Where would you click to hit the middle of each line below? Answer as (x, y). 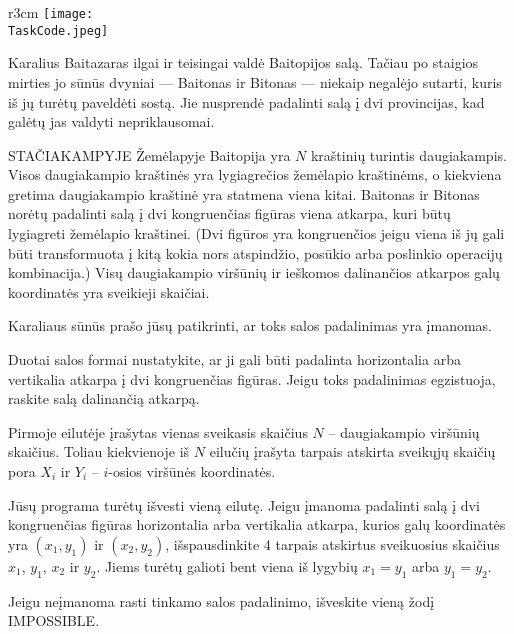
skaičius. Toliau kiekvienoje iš (99, 451)
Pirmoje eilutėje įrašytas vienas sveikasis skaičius (158, 431)
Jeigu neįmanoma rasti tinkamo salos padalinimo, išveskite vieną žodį (221, 600)
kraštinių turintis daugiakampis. (408, 154)
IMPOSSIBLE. (54, 620)
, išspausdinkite (212, 543)
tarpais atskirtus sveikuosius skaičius (387, 543)
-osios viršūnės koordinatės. (192, 471)
